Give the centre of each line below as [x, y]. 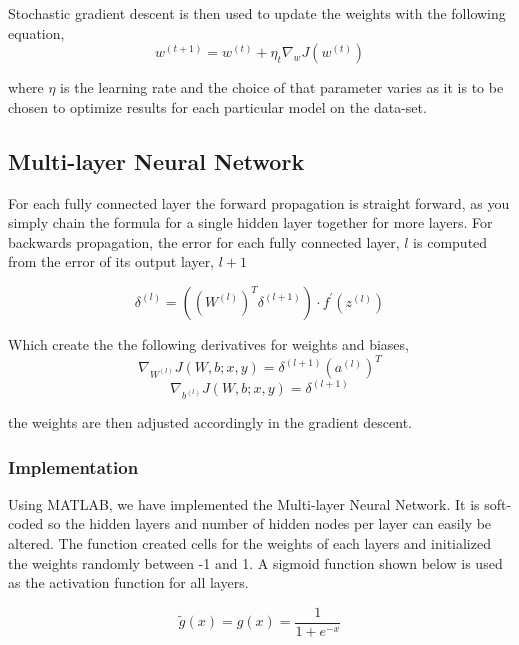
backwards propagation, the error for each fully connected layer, [204, 241]
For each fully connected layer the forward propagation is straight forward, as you [259, 202]
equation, [36, 32]
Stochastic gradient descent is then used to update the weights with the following [257, 13]
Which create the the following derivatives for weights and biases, [208, 343]
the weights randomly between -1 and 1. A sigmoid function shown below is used [255, 562]
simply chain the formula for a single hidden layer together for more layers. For [250, 222]
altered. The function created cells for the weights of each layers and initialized [249, 542]
